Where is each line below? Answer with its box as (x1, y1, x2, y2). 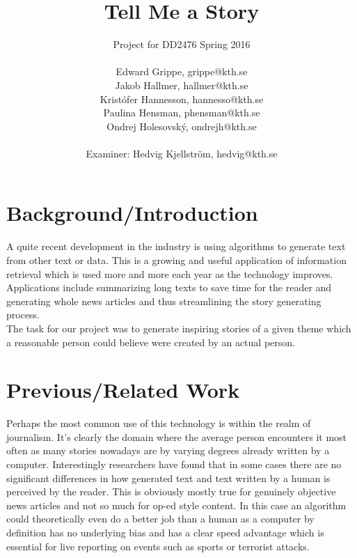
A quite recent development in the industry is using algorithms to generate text (6, 239, 346, 254)
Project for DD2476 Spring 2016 (113, 37, 251, 52)
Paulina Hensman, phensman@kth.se (103, 105, 260, 120)
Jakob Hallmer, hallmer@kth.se (115, 77, 248, 92)
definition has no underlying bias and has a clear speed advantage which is (6, 525, 324, 540)
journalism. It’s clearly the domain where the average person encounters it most (6, 429, 347, 444)
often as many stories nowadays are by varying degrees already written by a (6, 443, 330, 458)
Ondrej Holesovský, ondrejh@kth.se (106, 118, 257, 133)
